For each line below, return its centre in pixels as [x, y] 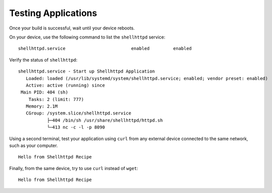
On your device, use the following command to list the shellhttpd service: [87, 37]
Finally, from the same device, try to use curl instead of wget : [74, 168]
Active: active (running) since [65, 85]
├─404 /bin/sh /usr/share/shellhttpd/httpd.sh [105, 120]
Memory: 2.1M [42, 106]
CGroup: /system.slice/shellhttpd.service [79, 113]
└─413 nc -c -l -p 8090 [76, 127]
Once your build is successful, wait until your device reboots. [72, 28]
